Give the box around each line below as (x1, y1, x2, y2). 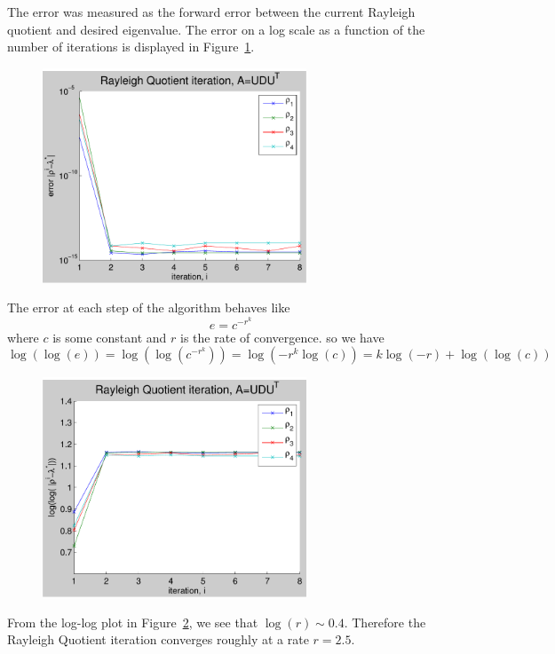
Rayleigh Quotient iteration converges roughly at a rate (7, 630, 309, 649)
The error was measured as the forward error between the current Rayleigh (7, 3, 416, 20)
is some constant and (52, 327, 167, 346)
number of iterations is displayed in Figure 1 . (7, 37, 255, 56)
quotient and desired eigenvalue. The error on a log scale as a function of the (7, 20, 425, 38)
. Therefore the (344, 612, 426, 631)
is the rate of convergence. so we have (180, 327, 385, 346)
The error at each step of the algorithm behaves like (7, 298, 290, 317)
